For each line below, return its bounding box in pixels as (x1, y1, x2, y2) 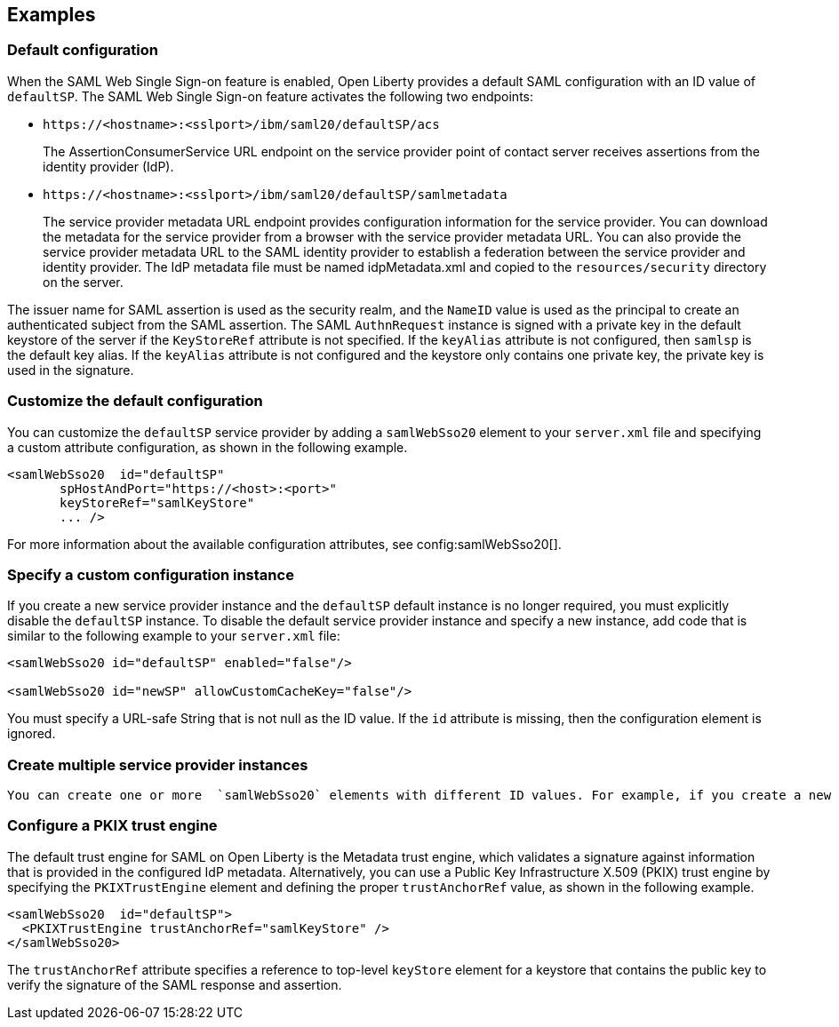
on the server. (43, 274, 124, 290)
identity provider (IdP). (43, 158, 174, 174)
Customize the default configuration (7, 392, 263, 410)
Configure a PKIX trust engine (7, 816, 218, 835)
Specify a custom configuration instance (7, 565, 294, 584)
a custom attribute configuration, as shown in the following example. (7, 439, 408, 455)
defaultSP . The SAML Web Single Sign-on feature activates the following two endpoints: (7, 88, 533, 104)
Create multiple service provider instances (7, 755, 308, 774)
